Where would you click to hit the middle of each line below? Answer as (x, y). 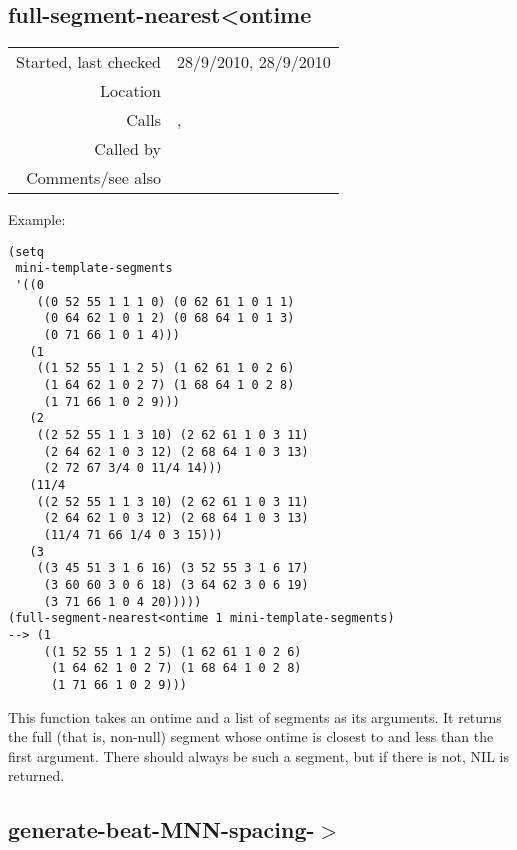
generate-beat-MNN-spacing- (161, 829)
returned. (36, 775)
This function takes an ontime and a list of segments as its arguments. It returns (255, 716)
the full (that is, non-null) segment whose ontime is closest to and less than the (251, 736)
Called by (128, 149)
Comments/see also (94, 178)
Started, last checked (89, 62)
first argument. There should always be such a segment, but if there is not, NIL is (258, 755)
